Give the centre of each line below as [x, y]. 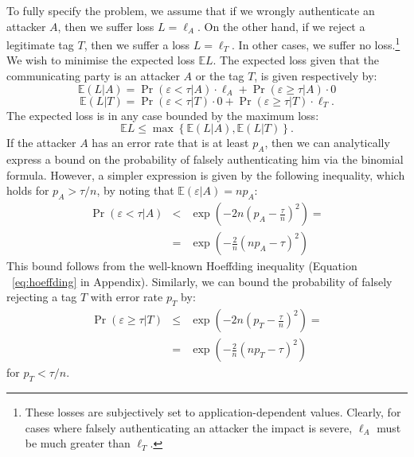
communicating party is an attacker [93, 76]
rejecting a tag [42, 297]
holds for [28, 190]
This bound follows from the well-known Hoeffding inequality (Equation [182, 266]
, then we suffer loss [106, 26]
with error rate [127, 297]
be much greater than [78, 443]
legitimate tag [40, 44]
